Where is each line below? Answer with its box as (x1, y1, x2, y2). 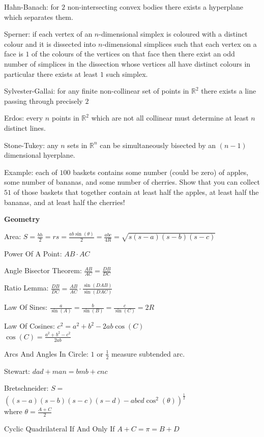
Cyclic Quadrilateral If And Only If (4, 423, 115, 433)
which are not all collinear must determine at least (91, 112, 249, 123)
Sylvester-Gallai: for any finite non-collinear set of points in (4, 85, 189, 96)
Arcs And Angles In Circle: (4, 348, 89, 359)
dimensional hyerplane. (4, 150, 75, 160)
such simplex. (106, 68, 148, 79)
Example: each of (4, 166, 57, 177)
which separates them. (4, 11, 73, 22)
